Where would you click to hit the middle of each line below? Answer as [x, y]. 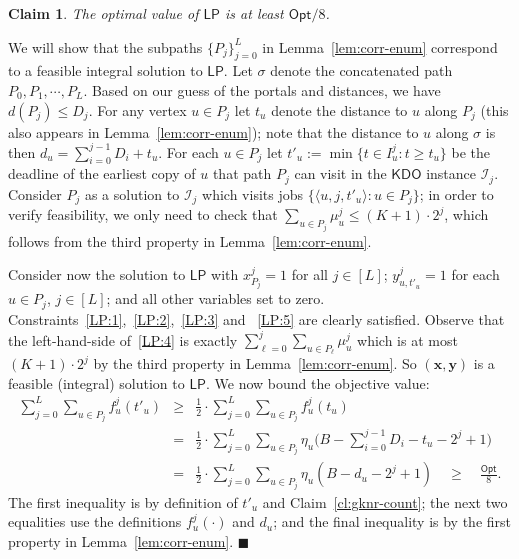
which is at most [407, 339]
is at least [254, 13]
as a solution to [132, 193]
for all [309, 274]
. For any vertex [137, 109]
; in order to [456, 193]
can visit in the [340, 173]
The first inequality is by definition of [123, 501]
